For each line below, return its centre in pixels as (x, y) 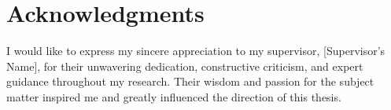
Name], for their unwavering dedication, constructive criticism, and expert (185, 66)
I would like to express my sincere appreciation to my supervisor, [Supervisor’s (196, 51)
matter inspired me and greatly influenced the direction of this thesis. (174, 96)
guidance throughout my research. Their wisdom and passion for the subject (190, 81)
